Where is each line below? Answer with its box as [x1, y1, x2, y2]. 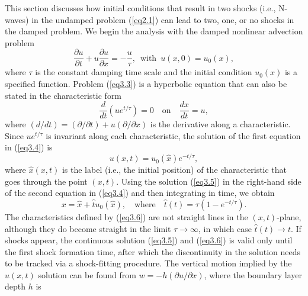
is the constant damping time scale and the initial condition [35, 66, 252, 78]
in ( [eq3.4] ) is [5, 141, 53, 153]
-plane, [277, 210, 301, 223]
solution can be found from [38, 268, 136, 281]
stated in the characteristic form [5, 89, 122, 101]
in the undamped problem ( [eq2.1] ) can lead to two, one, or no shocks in [31, 13, 294, 25]
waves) [5, 13, 29, 25]
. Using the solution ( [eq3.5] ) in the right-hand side [116, 175, 301, 187]
